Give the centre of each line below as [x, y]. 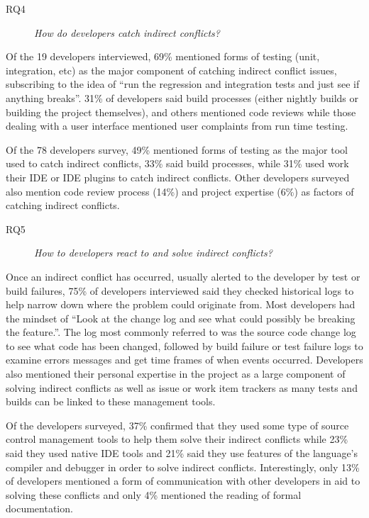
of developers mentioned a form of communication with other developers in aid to [183, 481]
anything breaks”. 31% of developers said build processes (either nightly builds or [182, 97]
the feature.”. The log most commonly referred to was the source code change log [181, 332]
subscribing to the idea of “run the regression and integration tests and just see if [183, 84]
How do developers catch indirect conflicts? [127, 32]
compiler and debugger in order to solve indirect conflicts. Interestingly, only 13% [183, 467]
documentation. [39, 508]
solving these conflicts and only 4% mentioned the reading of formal [154, 494]
